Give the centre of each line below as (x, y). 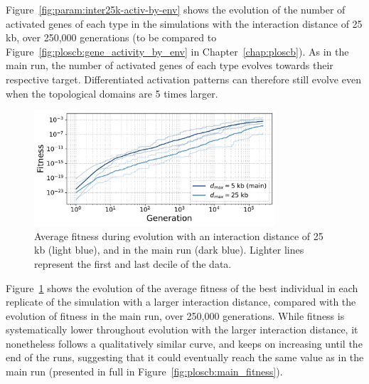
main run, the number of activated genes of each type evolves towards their (170, 65)
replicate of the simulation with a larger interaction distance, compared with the (181, 302)
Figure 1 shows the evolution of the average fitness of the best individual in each (182, 287)
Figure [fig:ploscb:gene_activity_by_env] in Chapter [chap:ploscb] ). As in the (177, 51)
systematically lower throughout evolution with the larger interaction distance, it (182, 329)
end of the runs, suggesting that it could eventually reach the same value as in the (185, 357)
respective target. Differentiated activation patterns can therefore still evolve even (183, 79)
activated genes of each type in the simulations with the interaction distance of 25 (184, 23)
